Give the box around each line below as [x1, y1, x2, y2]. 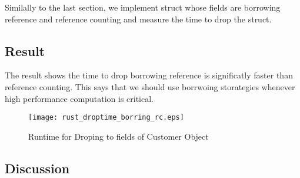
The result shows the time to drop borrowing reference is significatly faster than [5, 69, 293, 81]
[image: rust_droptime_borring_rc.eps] [28, 113, 184, 122]
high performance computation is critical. [5, 92, 154, 104]
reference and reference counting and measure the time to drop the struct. [5, 12, 272, 25]
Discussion [5, 159, 70, 177]
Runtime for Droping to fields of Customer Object [28, 130, 209, 142]
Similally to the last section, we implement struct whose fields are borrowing [5, 1, 281, 13]
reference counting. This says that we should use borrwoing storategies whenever [5, 80, 295, 93]
